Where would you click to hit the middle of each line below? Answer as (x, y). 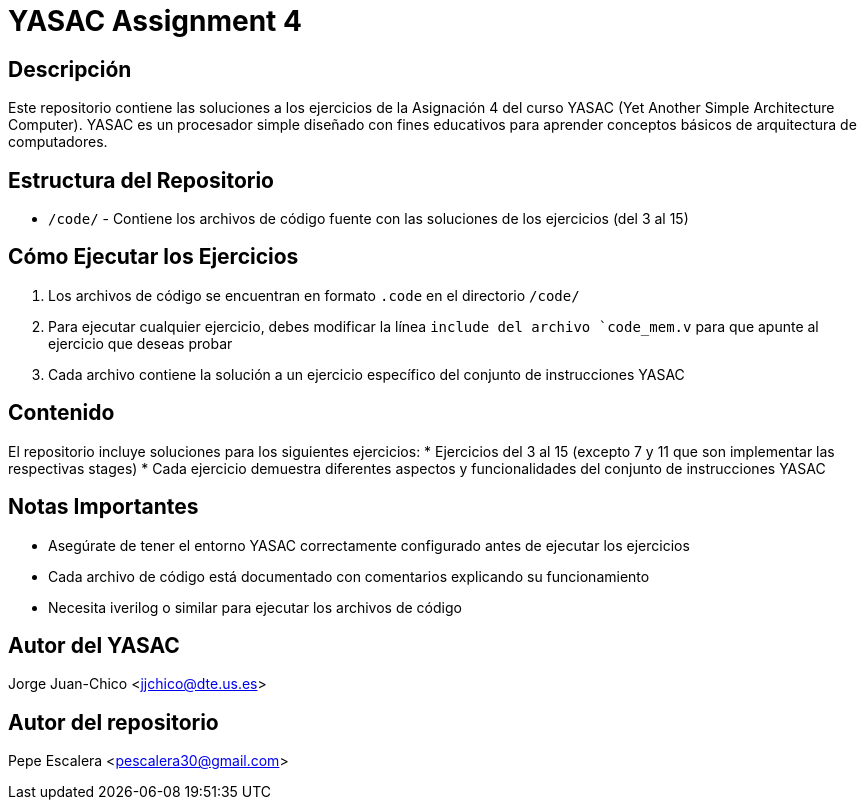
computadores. (58, 142)
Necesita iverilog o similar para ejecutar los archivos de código (255, 607)
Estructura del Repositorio (141, 180)
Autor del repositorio (113, 722)
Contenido (61, 413)
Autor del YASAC (94, 645)
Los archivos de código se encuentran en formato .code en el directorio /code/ (314, 295)
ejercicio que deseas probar (140, 343)
